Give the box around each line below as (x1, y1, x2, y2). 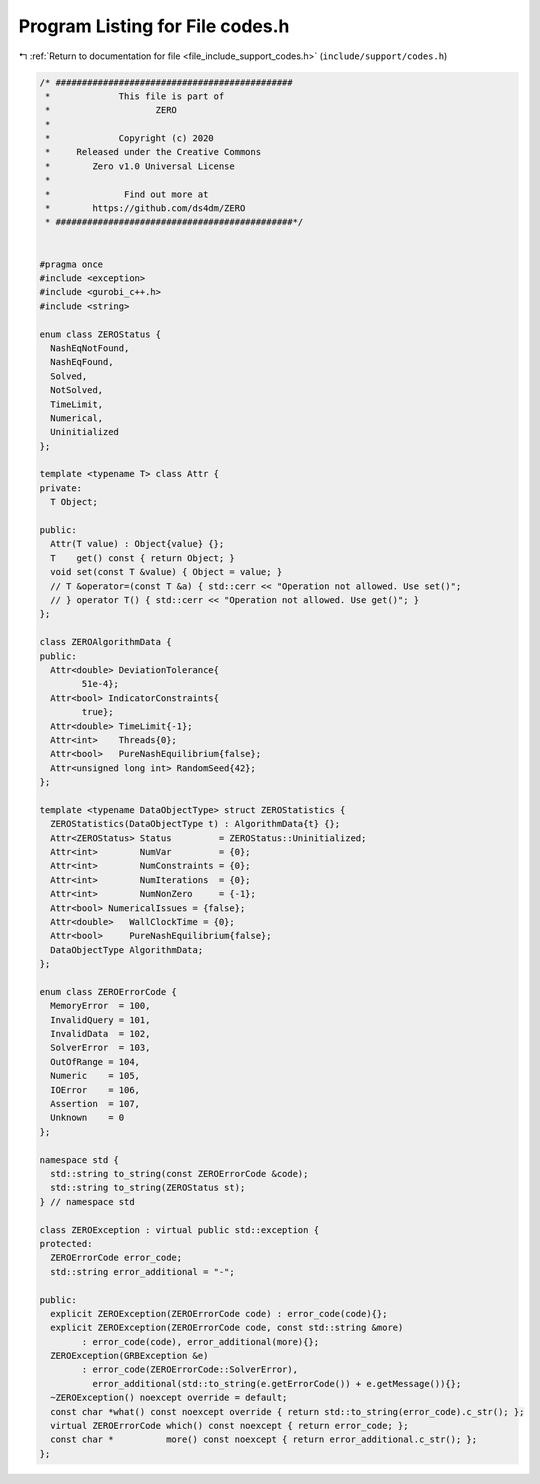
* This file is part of (45, 90, 225, 102)
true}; (81, 706, 114, 718)
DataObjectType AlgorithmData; (50, 944, 204, 955)
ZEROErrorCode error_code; (50, 1252, 183, 1264)
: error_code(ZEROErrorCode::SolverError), (81, 1364, 299, 1375)
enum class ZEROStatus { (39, 328, 162, 340)
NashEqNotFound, (50, 342, 130, 354)
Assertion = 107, (50, 1098, 140, 1110)
